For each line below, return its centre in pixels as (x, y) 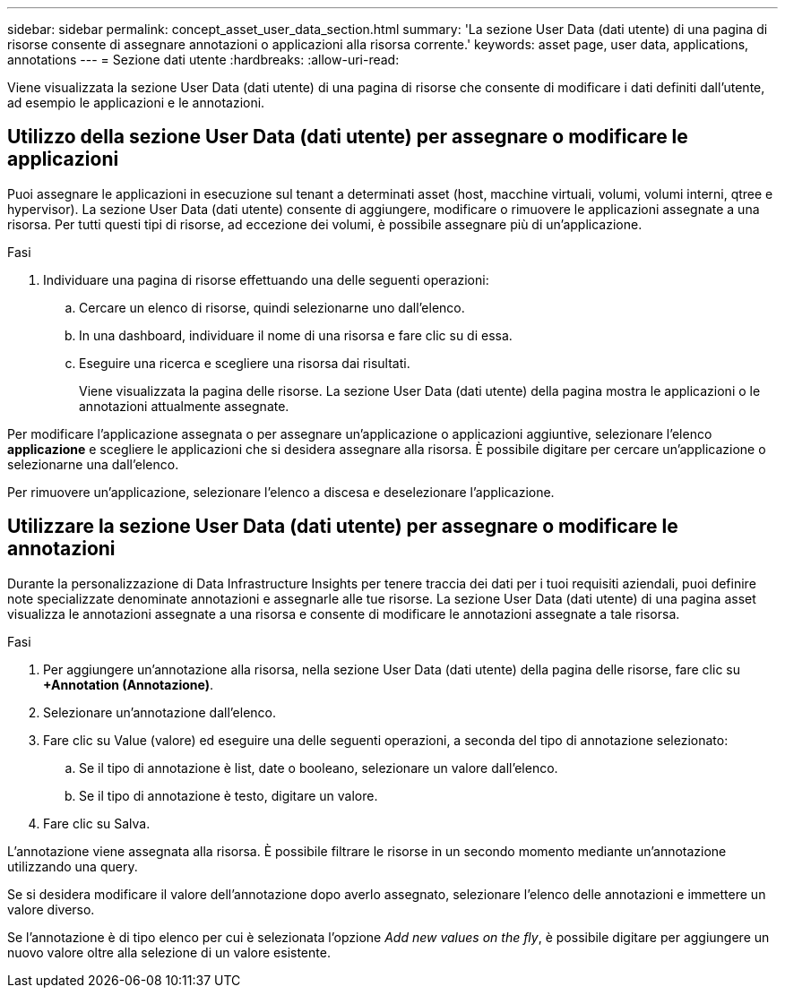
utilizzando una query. (73, 866)
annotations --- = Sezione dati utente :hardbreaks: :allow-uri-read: (203, 60)
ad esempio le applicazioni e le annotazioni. (136, 103)
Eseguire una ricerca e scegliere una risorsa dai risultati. (245, 363)
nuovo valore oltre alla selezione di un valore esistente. (169, 952)
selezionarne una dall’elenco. (93, 464)
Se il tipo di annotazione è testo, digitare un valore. (229, 795)
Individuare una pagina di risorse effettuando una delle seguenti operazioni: (266, 279)
